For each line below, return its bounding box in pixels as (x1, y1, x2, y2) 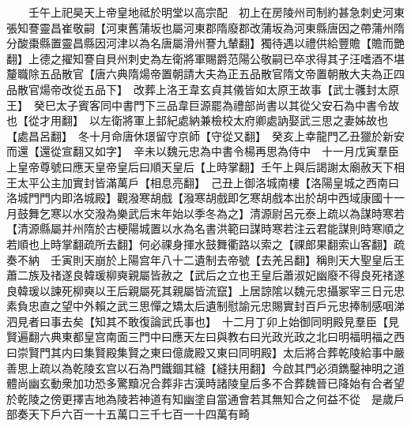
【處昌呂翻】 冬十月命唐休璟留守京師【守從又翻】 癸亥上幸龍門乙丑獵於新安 (6, 127, 405, 144)
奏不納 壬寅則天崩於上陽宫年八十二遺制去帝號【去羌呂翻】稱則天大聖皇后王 (6, 251, 405, 268)
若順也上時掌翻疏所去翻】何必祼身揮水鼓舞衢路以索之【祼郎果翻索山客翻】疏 (6, 235, 405, 252)
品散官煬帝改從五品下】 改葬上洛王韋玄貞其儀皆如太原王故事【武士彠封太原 (6, 81, 399, 97)
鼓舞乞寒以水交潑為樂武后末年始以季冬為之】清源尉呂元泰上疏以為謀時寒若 (17, 204, 405, 221)
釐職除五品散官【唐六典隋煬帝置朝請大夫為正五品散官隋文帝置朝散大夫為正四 (6, 66, 405, 82)
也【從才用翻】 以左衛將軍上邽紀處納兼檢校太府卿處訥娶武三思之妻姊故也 (6, 112, 388, 129)
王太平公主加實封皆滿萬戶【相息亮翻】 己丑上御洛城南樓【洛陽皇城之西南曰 (6, 174, 399, 190)
